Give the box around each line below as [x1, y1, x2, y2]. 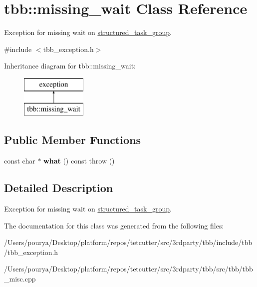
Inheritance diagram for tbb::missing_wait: [4, 60, 136, 71]
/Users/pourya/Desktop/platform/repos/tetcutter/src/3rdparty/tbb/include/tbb [4, 237, 253, 247]
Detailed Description [4, 180, 113, 195]
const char [4, 155, 35, 166]
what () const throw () [43, 155, 115, 166]
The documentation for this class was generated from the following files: [4, 220, 224, 230]
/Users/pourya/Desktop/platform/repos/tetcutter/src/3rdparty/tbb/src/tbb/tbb [4, 263, 253, 274]
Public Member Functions [4, 132, 141, 147]
